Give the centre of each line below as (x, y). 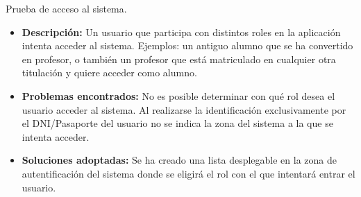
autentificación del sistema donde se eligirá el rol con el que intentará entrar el (188, 173)
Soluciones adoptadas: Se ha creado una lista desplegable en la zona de (179, 160)
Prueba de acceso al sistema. (66, 8)
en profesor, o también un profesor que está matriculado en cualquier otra (179, 59)
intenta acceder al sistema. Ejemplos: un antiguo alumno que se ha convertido (187, 45)
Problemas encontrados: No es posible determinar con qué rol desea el (178, 95)
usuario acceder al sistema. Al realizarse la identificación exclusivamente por (184, 109)
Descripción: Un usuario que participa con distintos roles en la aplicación (181, 32)
